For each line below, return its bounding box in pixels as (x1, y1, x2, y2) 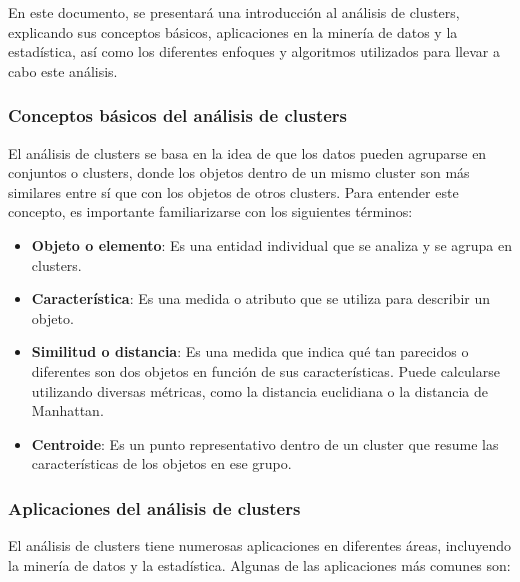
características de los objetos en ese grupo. (31, 453, 292, 474)
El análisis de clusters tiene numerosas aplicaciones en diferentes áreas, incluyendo (8, 535, 512, 556)
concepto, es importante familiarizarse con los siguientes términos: (8, 201, 413, 222)
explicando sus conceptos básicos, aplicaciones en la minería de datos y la (8, 21, 458, 42)
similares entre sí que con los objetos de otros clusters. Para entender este (8, 181, 459, 202)
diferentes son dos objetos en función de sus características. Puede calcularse (31, 360, 500, 381)
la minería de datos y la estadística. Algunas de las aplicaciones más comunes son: (8, 554, 511, 575)
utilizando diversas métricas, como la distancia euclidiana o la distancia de (31, 380, 489, 401)
